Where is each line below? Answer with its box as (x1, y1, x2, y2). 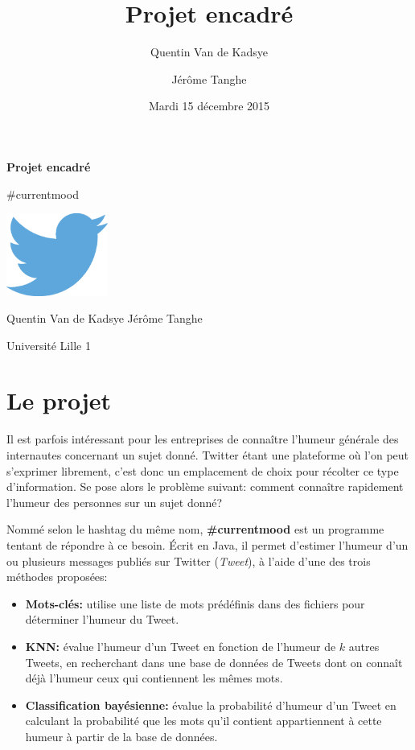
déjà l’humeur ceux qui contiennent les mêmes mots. (25, 670, 283, 686)
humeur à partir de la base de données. (25, 727, 218, 744)
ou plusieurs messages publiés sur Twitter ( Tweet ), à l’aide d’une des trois (6, 552, 371, 569)
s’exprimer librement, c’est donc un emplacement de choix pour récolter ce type (6, 462, 399, 479)
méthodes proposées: (6, 568, 108, 585)
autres (348, 637, 380, 654)
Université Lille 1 (6, 336, 91, 353)
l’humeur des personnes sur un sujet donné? (6, 493, 223, 510)
